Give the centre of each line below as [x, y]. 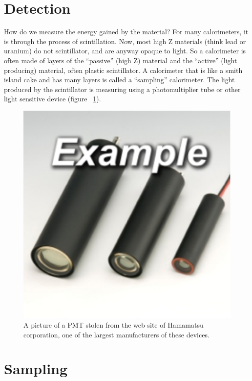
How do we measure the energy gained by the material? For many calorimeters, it [126, 32]
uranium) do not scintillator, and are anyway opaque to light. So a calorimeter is [125, 51]
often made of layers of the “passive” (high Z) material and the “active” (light [121, 60]
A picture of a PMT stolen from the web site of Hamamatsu [114, 325]
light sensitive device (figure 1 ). [52, 99]
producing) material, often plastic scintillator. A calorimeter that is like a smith [123, 70]
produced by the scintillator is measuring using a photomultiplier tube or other [122, 89]
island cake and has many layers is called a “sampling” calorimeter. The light [119, 80]
